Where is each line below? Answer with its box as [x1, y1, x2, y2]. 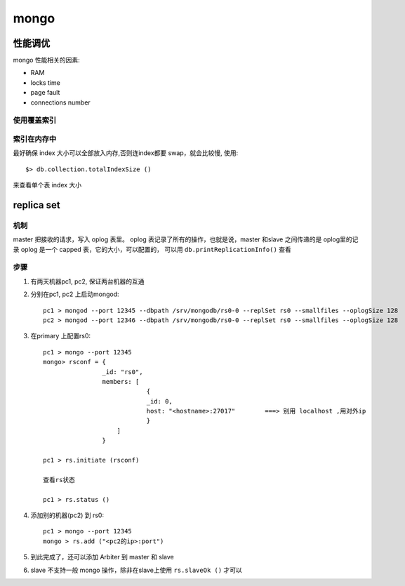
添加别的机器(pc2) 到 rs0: [30, 511, 105, 519]
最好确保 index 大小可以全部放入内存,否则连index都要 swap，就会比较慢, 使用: [13, 149, 239, 157]
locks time [30, 78, 61, 87]
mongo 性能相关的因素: [13, 56, 80, 65]
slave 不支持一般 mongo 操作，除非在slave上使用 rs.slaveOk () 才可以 [30, 566, 242, 574]
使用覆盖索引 [13, 116, 57, 126]
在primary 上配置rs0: [30, 332, 91, 340]
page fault [30, 88, 60, 97]
